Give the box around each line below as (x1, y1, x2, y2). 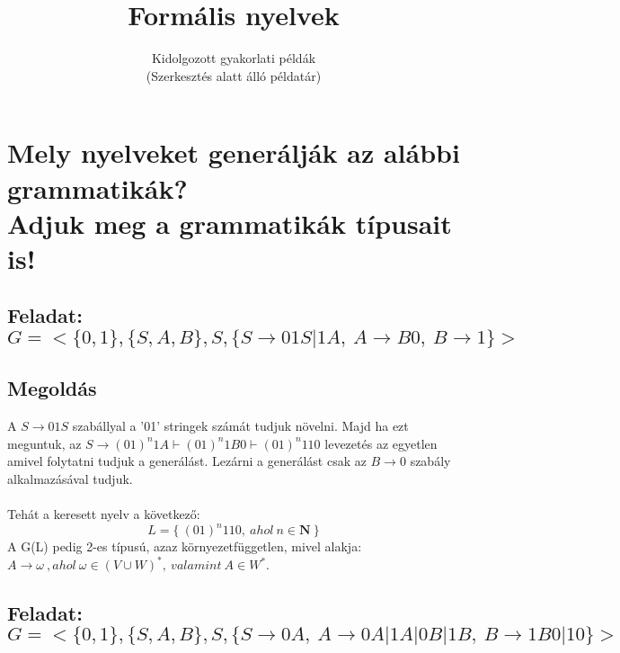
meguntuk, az (7, 434, 82, 452)
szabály (410, 452, 451, 470)
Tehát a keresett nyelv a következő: (7, 505, 200, 523)
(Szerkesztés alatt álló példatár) (146, 66, 322, 85)
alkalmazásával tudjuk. (7, 469, 133, 488)
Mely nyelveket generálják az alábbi (7, 134, 460, 171)
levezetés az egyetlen (324, 434, 438, 452)
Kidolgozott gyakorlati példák (151, 49, 316, 67)
